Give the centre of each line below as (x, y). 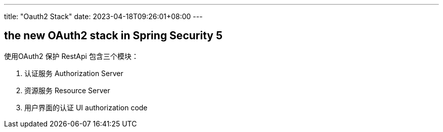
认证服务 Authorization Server (74, 73)
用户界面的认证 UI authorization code (86, 107)
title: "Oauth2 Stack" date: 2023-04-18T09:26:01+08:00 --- (103, 16)
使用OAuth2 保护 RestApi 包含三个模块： (71, 56)
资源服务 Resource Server (67, 90)
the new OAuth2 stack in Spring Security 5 (113, 36)
